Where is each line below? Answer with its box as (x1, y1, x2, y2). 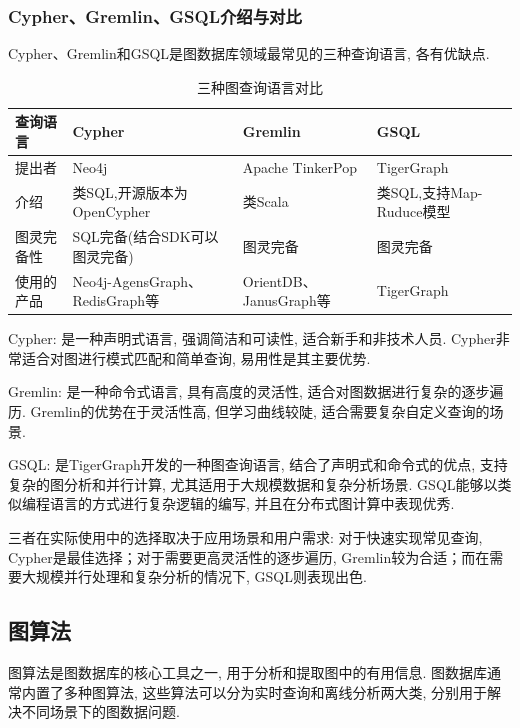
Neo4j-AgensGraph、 (72, 270, 203, 291)
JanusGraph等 (242, 290, 331, 311)
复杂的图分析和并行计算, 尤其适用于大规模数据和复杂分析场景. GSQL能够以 (8, 473, 498, 494)
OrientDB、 (242, 270, 317, 291)
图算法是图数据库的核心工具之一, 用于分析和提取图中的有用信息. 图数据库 (8, 661, 488, 682)
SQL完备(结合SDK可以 (72, 226, 219, 247)
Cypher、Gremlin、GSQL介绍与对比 (8, 3, 302, 28)
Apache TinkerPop (242, 156, 357, 177)
